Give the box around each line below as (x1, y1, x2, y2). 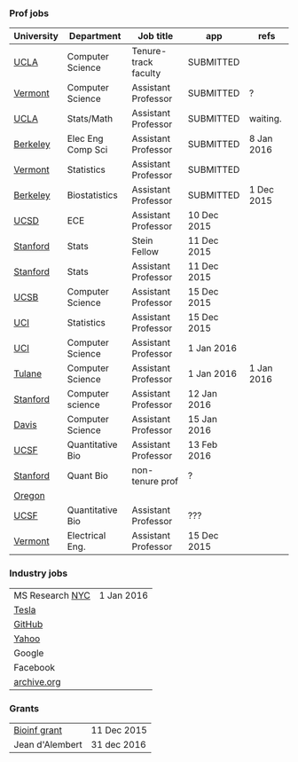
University (13, 30, 59, 43)
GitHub (13, 617, 43, 630)
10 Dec (187, 209, 219, 222)
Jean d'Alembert (13, 738, 82, 750)
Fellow (131, 246, 160, 258)
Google (13, 647, 44, 659)
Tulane (13, 367, 43, 380)
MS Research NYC (13, 589, 91, 601)
